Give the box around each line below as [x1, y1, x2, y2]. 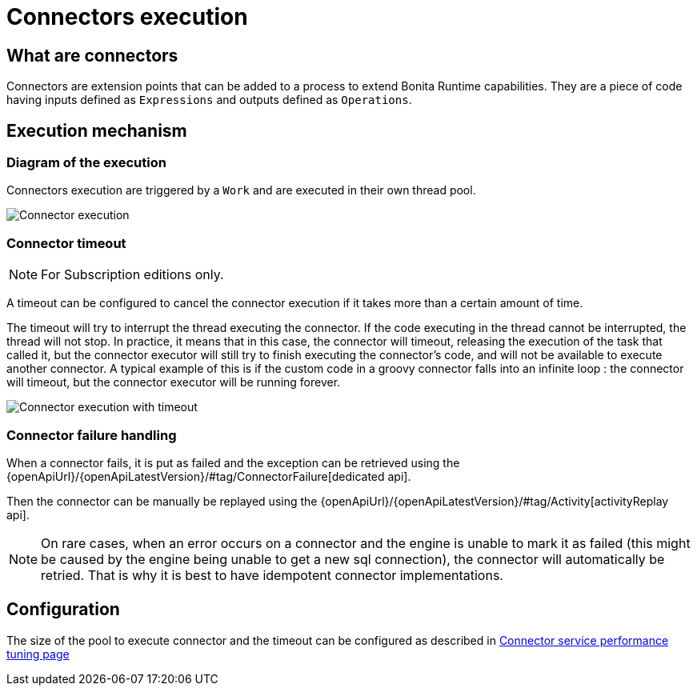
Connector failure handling [6, 426, 177, 443]
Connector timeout [6, 234, 126, 251]
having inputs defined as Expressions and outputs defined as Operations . [6, 93, 412, 107]
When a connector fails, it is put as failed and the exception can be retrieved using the [6, 455, 460, 470]
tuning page [6, 646, 70, 661]
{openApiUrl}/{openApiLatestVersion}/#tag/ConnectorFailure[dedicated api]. [6, 469, 411, 483]
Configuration [6, 599, 120, 620]
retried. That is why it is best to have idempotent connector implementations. [41, 566, 503, 583]
